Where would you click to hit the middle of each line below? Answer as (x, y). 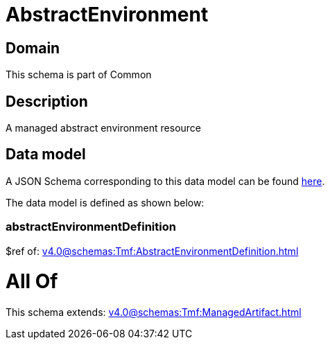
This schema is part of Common (79, 75)
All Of (32, 282)
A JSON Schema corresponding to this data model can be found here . (165, 181)
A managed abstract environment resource (104, 128)
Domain (33, 48)
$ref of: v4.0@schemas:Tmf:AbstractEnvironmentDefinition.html (152, 251)
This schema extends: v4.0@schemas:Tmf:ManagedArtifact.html (154, 312)
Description (47, 101)
